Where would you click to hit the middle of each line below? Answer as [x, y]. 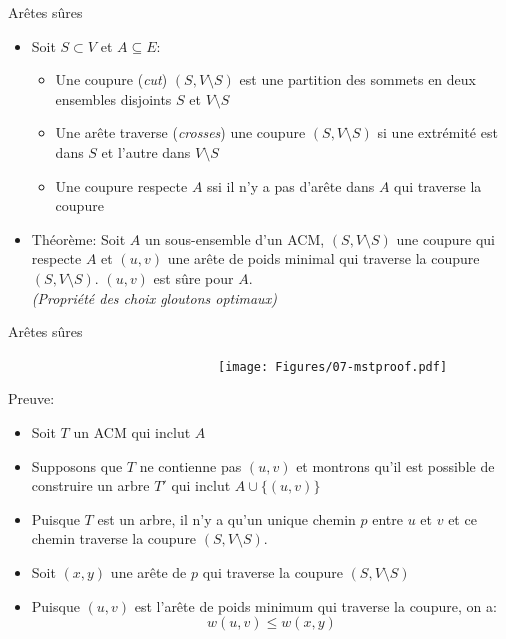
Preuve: [31, 398]
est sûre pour [193, 277]
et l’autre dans [146, 151]
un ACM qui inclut [132, 431]
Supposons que [77, 465]
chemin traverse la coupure [114, 538]
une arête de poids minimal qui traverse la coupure [323, 258]
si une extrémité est [437, 132]
